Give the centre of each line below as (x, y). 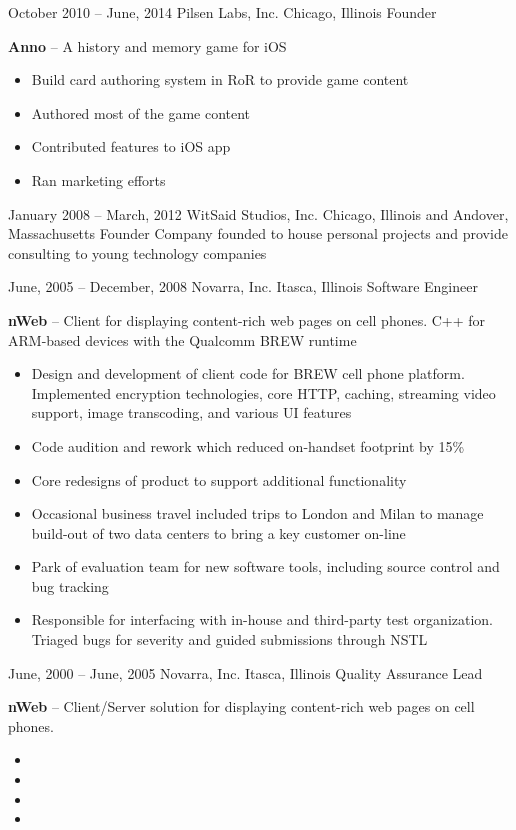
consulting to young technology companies (137, 252)
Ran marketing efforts (98, 179)
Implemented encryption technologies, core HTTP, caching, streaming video (263, 392)
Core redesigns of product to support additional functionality (219, 479)
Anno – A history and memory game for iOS (147, 45)
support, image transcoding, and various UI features (191, 412)
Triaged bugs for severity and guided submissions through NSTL (229, 639)
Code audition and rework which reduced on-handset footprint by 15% (248, 445)
